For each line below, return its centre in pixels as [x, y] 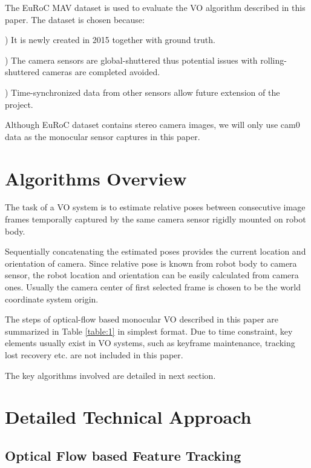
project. [19, 104]
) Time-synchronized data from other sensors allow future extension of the [142, 92]
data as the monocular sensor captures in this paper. [103, 136]
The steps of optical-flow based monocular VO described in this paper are [142, 319]
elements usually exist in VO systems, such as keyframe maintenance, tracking [150, 343]
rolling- [273, 60]
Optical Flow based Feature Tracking [123, 455]
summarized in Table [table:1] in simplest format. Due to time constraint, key [149, 331]
